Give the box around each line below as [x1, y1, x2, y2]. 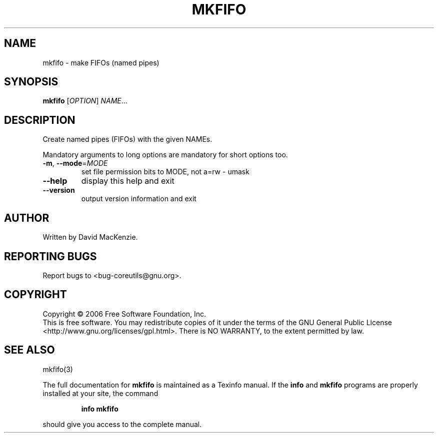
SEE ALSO [4, 344, 55, 357]
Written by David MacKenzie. [42, 233, 138, 242]
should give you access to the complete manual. [42, 420, 202, 429]
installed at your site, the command [42, 389, 158, 398]
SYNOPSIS [4, 75, 58, 88]
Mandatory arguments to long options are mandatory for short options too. [42, 150, 288, 159]
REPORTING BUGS [4, 250, 97, 263]
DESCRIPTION [4, 113, 75, 126]
